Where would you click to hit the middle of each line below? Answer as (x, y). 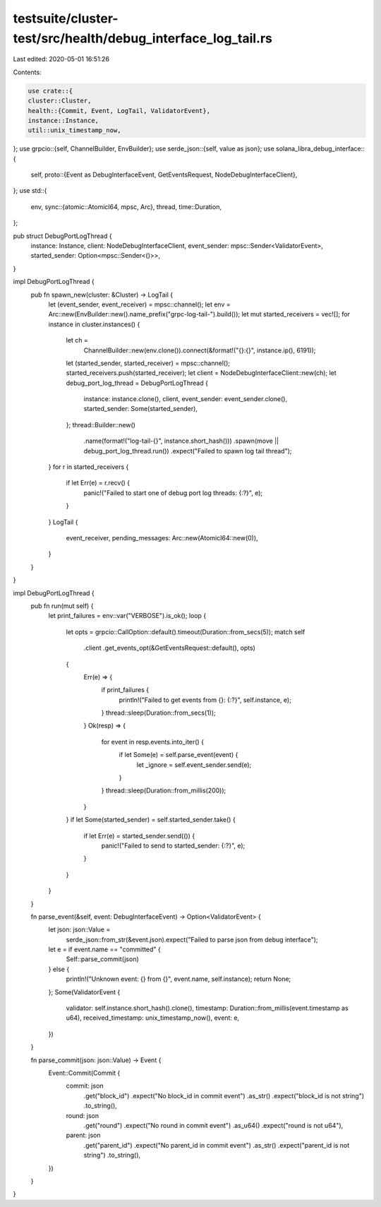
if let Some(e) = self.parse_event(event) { (179, 755)
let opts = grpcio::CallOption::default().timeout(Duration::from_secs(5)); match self (186, 631)
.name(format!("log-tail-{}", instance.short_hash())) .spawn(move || (181, 441)
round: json (82, 1115)
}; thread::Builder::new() (101, 424)
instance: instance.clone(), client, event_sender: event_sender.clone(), (186, 399)
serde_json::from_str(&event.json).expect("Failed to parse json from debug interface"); (192, 939)
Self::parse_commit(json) (102, 959)
